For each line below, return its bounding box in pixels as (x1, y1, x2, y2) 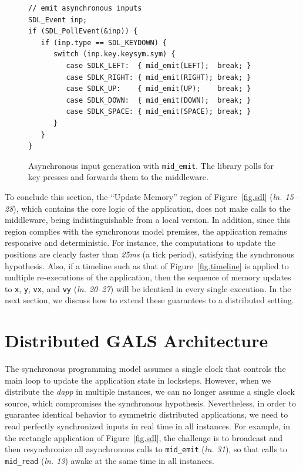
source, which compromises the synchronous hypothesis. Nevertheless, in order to (5, 397, 296, 409)
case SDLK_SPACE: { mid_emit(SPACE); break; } (66, 107, 251, 116)
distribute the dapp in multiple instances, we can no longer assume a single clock (5, 385, 295, 398)
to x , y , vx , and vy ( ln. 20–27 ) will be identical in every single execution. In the (5, 282, 291, 294)
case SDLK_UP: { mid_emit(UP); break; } (66, 84, 251, 93)
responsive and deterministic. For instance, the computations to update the (5, 236, 276, 249)
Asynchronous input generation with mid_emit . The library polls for (28, 159, 274, 171)
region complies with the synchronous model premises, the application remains (5, 225, 287, 237)
